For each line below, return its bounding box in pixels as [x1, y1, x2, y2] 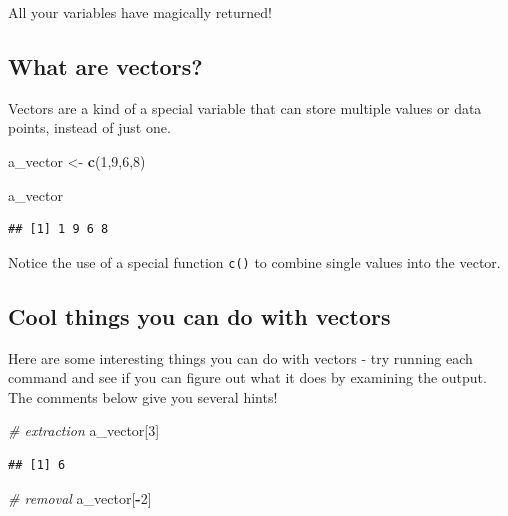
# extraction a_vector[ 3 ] [8, 420, 160, 441]
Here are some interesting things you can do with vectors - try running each [8, 347, 473, 368]
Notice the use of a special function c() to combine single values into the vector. [8, 251, 501, 272]
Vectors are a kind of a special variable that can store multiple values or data [8, 97, 482, 118]
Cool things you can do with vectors [8, 300, 391, 331]
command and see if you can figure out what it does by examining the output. [8, 367, 487, 388]
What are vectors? [8, 50, 203, 81]
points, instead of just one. [8, 117, 171, 138]
